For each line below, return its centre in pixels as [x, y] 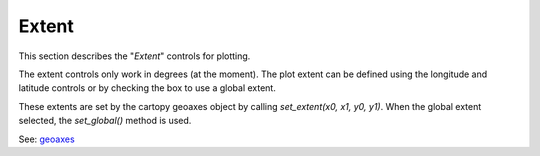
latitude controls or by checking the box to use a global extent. [147, 88]
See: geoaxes [46, 139]
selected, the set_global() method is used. [105, 121]
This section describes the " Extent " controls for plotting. [134, 56]
